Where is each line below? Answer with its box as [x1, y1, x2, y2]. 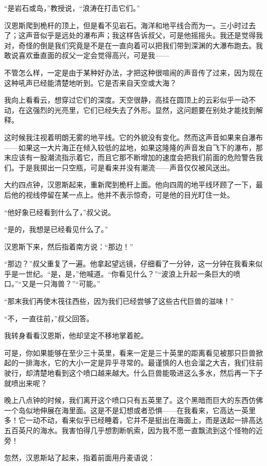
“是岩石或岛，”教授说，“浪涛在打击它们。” [4, 3, 140, 13]
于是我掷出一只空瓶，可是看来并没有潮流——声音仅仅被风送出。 [18, 162, 234, 172]
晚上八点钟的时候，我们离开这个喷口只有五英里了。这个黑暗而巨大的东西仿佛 [4, 395, 263, 405]
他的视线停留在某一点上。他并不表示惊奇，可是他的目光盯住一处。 [11, 189, 234, 200]
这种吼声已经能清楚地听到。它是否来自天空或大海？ [4, 77, 177, 88]
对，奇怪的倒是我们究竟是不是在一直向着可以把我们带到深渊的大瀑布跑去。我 [4, 40, 263, 50]
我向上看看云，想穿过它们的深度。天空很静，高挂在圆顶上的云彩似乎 [4, 94, 234, 105]
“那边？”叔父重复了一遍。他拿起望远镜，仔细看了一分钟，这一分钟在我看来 [4, 258, 256, 269]
